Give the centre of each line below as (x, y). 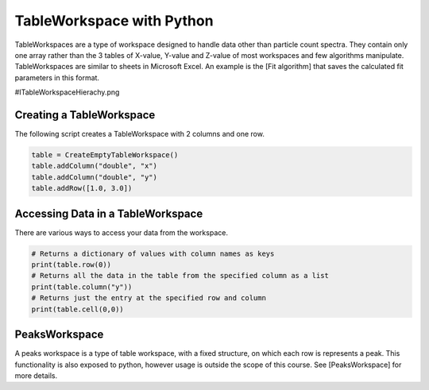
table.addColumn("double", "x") (95, 166)
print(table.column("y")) (82, 287)
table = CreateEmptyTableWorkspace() (105, 155)
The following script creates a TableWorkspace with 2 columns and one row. (140, 134)
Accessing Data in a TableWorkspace (109, 213)
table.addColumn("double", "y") (95, 177)
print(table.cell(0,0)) (78, 309)
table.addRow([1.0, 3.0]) (82, 188)
